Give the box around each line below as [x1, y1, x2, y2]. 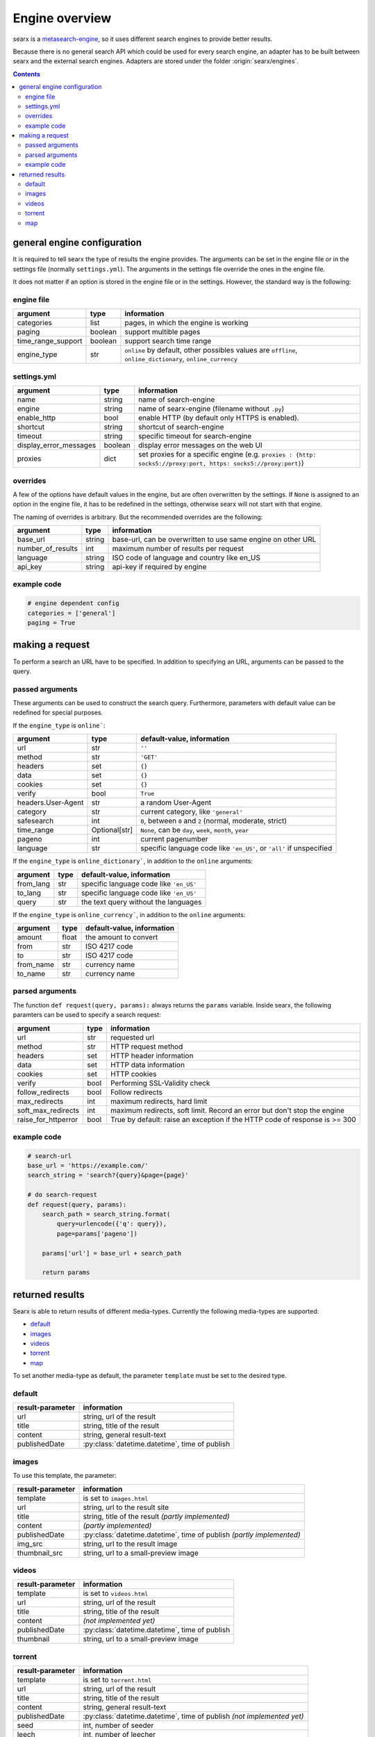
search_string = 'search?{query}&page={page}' [27, 1171, 189, 1179]
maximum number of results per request [112, 544, 244, 554]
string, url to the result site [83, 1502, 169, 1512]
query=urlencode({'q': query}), [56, 1220, 167, 1228]
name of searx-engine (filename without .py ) [137, 404, 285, 413]
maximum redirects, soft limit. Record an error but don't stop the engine [110, 1105, 345, 1115]
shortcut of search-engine [137, 422, 224, 432]
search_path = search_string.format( [42, 1210, 171, 1219]
